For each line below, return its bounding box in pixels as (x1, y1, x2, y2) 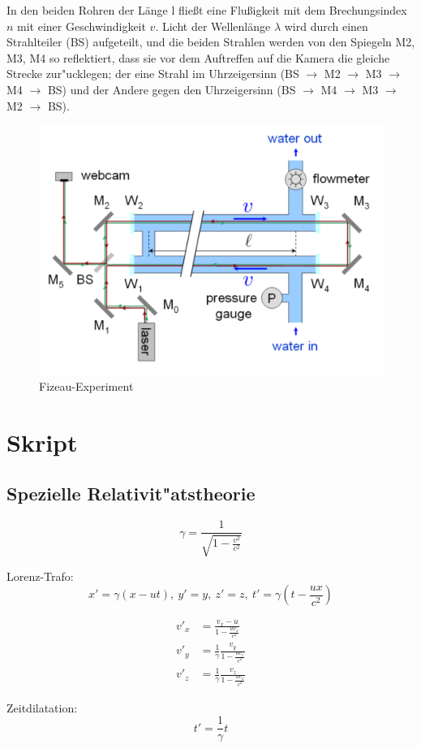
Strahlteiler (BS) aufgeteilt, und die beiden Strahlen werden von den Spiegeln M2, (6, 33, 415, 50)
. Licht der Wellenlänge (155, 17, 271, 34)
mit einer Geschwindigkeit (17, 17, 146, 34)
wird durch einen (284, 17, 368, 34)
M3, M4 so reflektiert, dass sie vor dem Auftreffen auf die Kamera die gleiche (6, 49, 390, 66)
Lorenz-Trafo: (6, 567, 74, 584)
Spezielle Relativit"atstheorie (6, 481, 256, 506)
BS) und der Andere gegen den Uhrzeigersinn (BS (47, 80, 296, 97)
